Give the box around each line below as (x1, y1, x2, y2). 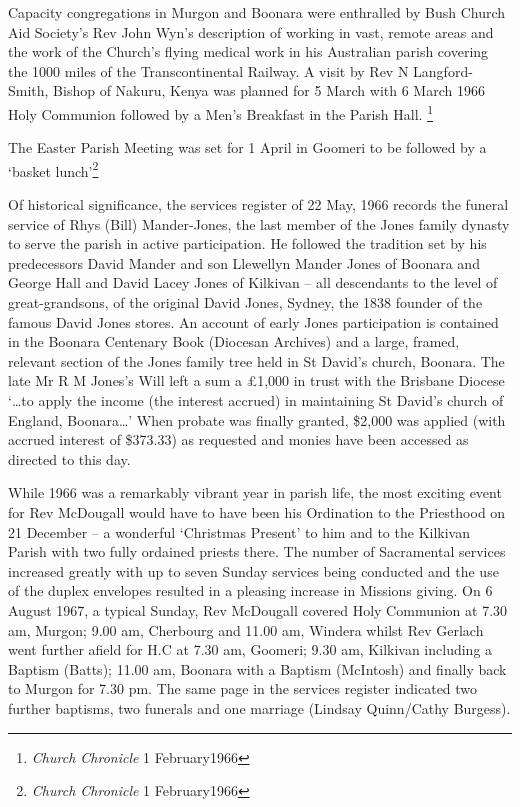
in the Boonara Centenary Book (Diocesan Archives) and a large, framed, (8, 331, 460, 352)
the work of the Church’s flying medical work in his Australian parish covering (8, 41, 489, 62)
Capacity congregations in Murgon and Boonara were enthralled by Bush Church (8, 2, 506, 22)
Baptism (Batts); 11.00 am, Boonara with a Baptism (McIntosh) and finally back (8, 658, 507, 679)
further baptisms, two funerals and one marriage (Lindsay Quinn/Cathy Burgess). (8, 697, 511, 718)
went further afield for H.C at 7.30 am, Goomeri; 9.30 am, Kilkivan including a (8, 639, 493, 660)
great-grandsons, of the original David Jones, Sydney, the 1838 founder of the (8, 292, 483, 313)
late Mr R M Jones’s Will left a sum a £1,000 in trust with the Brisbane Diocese (8, 370, 505, 391)
